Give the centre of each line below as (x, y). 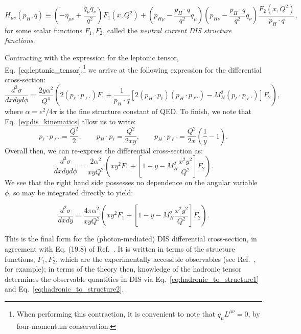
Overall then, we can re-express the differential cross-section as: (104, 150)
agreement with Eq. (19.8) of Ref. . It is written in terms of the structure (120, 248)
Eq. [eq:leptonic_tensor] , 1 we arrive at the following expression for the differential (133, 69)
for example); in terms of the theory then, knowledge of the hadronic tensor (123, 269)
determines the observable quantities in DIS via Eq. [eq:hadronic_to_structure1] (132, 279)
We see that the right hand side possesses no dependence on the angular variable (131, 182)
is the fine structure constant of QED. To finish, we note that (155, 111)
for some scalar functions (43, 30)
